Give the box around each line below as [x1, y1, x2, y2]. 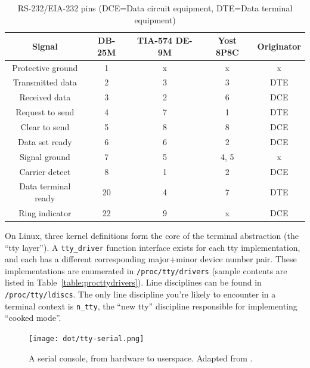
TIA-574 [137, 34, 173, 47]
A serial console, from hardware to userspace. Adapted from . [29, 351, 253, 364]
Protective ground [12, 61, 78, 73]
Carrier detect [19, 165, 71, 177]
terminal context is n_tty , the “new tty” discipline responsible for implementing [5, 299, 297, 312]
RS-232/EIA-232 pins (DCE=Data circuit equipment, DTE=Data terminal [17, 2, 293, 14]
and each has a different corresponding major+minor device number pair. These [5, 253, 297, 265]
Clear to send [20, 121, 70, 133]
